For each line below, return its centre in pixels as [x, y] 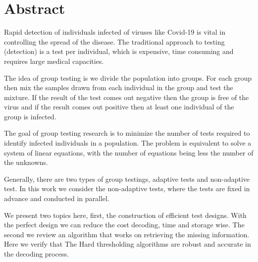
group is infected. [30, 116]
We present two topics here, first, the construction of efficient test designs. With [125, 215]
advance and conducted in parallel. [57, 198]
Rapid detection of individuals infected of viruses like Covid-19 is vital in [115, 32]
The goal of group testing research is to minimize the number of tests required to [127, 133]
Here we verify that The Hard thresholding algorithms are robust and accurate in [128, 244]
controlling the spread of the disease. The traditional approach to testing [114, 41]
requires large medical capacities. [54, 61]
